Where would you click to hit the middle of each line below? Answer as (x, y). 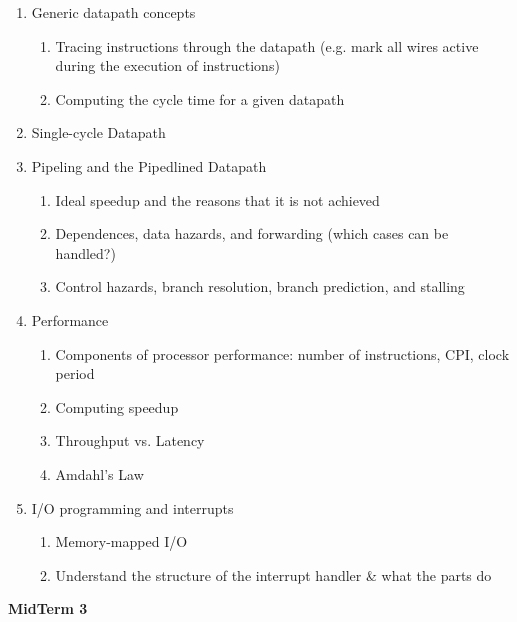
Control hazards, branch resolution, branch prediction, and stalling (260, 286)
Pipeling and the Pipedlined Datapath (149, 165)
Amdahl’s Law (99, 473)
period (75, 373)
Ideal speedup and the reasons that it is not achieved (217, 199)
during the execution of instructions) (167, 65)
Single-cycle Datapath (98, 132)
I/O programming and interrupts (132, 507)
